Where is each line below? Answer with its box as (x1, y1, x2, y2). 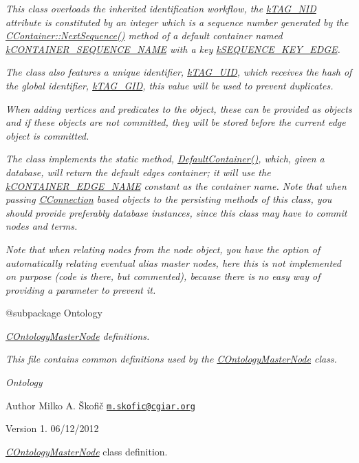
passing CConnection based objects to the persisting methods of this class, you (6, 192, 332, 206)
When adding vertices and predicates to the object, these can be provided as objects (6, 101, 352, 116)
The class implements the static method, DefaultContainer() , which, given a (6, 151, 325, 166)
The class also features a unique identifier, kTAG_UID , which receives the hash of (6, 65, 352, 79)
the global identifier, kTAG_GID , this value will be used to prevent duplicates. (6, 78, 334, 92)
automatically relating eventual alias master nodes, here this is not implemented (6, 255, 341, 270)
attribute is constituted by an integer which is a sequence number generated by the (6, 14, 349, 29)
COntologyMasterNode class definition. (6, 444, 168, 458)
